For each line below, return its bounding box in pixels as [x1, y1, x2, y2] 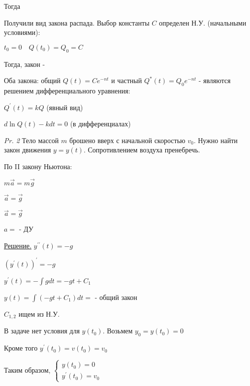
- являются [198, 75, 231, 86]
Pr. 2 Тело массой [4, 135, 59, 145]
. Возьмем [102, 326, 133, 336]
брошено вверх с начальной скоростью [69, 135, 186, 145]
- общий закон [94, 292, 137, 302]
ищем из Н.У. [18, 308, 60, 319]
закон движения [4, 145, 51, 155]
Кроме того [4, 343, 38, 353]
